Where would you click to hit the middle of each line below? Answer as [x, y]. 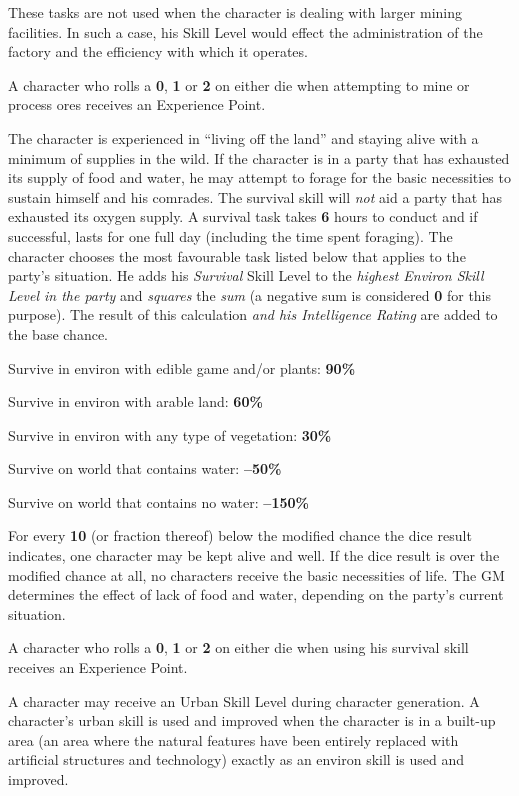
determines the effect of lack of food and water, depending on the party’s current [256, 594]
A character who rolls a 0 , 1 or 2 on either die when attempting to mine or [239, 84]
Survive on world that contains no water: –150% [158, 501]
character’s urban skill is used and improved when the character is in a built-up [252, 720]
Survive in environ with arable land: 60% [135, 401]
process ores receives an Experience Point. [137, 104]
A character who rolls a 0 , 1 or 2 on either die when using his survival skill [238, 647]
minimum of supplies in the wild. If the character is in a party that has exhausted [259, 157]
